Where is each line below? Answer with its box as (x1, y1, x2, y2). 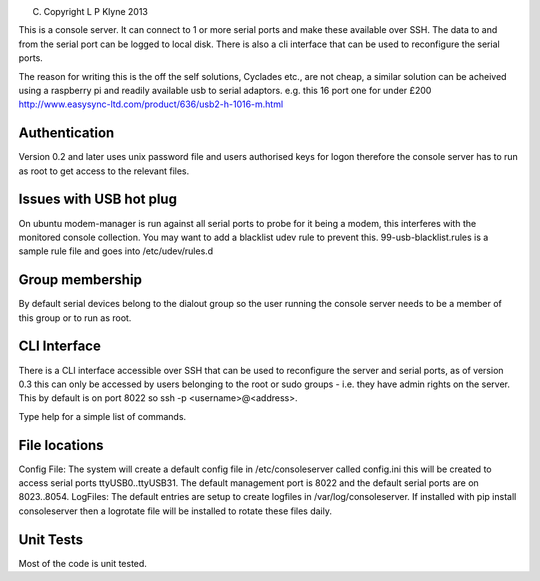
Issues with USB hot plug (18, 191, 177, 208)
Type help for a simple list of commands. (18, 410, 187, 422)
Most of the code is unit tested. (18, 557, 147, 569)
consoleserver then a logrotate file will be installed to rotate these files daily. (18, 505, 332, 517)
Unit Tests (18, 531, 84, 548)
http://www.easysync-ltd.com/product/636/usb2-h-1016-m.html (18, 98, 284, 110)
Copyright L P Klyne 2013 (43, 6, 149, 17)
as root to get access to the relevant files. (18, 165, 190, 177)
